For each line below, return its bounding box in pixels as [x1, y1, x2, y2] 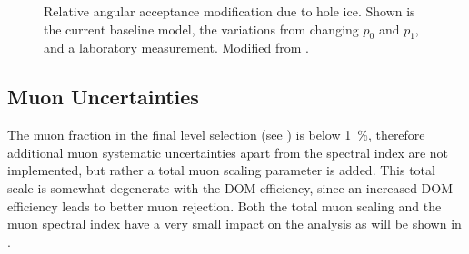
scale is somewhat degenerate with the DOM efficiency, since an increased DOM [7, 178, 453, 197]
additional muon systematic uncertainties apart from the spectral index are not [7, 142, 449, 161]
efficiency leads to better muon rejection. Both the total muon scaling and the [7, 196, 442, 215]
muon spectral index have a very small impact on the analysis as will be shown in [7, 214, 462, 233]
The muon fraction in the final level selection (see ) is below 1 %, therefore [7, 125, 425, 144]
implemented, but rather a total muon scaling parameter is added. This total [7, 161, 435, 180]
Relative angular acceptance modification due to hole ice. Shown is [44, 2, 415, 20]
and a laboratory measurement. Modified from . [44, 38, 309, 57]
